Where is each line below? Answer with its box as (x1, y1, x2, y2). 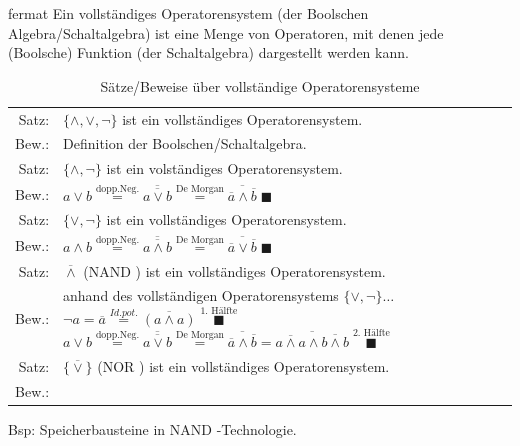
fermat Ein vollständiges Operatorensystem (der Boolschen (8, 3, 369, 23)
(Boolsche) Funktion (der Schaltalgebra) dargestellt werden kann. (8, 42, 409, 63)
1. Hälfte (200, 305, 238, 316)
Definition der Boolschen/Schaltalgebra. (63, 133, 307, 154)
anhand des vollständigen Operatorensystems (63, 285, 339, 306)
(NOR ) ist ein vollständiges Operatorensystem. (97, 355, 390, 376)
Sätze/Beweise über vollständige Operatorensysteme (100, 75, 420, 96)
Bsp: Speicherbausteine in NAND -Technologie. (8, 418, 297, 439)
